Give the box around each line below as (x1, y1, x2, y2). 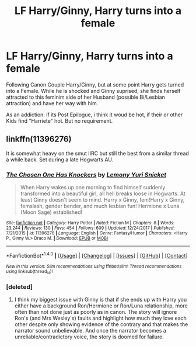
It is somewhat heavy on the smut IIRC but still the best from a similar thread (6, 150, 190, 157)
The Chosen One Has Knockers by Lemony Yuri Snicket (6, 171, 167, 179)
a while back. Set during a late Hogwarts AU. (6, 156, 114, 163)
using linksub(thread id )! (6, 268, 53, 275)
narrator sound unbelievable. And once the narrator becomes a (14, 327, 166, 334)
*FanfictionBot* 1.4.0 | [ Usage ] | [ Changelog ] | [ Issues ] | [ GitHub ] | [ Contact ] (6, 251, 188, 259)
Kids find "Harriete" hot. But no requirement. (6, 117, 113, 124)
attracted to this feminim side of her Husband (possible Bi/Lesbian (6, 94, 165, 101)
